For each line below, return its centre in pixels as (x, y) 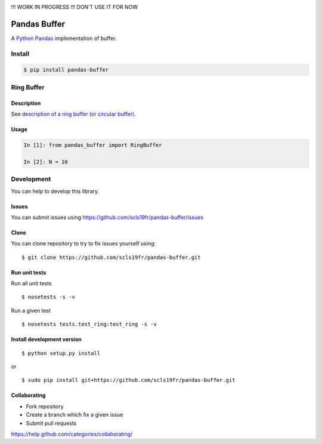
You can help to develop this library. (55, 191)
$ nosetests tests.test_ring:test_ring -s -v (89, 324)
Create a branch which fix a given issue (75, 415)
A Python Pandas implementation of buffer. (64, 38)
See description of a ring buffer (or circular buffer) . (74, 114)
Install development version (46, 340)
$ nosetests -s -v (49, 297)
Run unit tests (29, 272)
